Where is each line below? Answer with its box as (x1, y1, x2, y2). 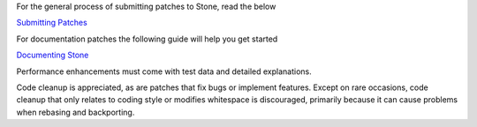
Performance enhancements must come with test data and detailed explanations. (16, 66, 313, 77)
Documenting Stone (16, 49, 89, 61)
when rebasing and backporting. (16, 107, 135, 117)
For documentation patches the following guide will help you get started (16, 34, 278, 44)
